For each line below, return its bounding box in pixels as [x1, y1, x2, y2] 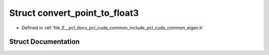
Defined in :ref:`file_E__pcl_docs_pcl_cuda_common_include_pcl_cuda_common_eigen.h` [21, 25, 204, 31]
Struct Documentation [9, 38, 80, 46]
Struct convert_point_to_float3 [9, 7, 139, 18]
